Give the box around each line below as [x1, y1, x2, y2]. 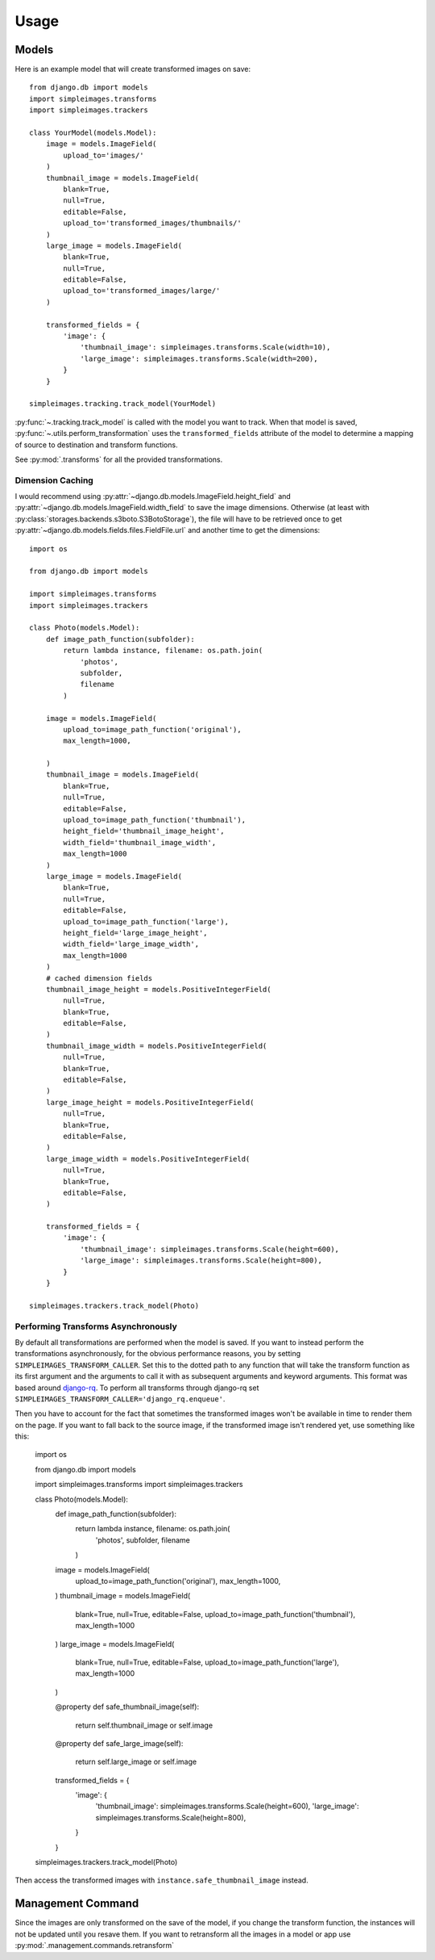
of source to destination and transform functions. [14, 440, 178, 450]
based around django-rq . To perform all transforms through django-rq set [14, 1383, 259, 1393]
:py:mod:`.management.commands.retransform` [14, 1941, 175, 1950]
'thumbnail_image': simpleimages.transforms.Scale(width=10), [80, 343, 331, 352]
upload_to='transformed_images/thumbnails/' [63, 219, 242, 228]
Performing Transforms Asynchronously [14, 1321, 177, 1332]
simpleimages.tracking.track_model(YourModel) [29, 400, 217, 408]
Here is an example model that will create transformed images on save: [14, 65, 251, 74]
